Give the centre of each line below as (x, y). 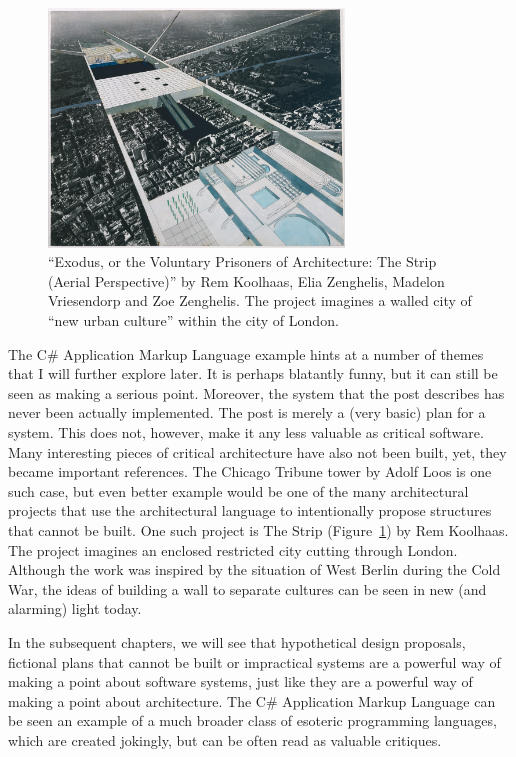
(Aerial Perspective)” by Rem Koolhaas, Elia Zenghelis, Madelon (246, 280)
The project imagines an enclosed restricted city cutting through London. (233, 549)
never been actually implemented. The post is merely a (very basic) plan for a (247, 412)
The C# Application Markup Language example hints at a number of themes (246, 353)
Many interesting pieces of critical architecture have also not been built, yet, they (257, 451)
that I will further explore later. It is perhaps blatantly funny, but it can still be (253, 373)
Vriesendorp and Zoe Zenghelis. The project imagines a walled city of (260, 300)
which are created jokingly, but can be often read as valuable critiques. (225, 739)
